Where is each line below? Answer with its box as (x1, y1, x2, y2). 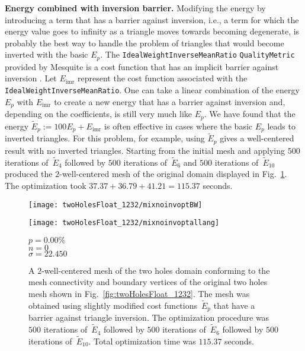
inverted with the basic (5, 48, 88, 61)
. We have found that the (204, 107, 296, 120)
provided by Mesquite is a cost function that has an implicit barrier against (5, 60, 279, 72)
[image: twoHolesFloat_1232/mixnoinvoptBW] (28, 200, 203, 209)
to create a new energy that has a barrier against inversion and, (54, 95, 285, 107)
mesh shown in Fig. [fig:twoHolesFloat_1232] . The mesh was (28, 287, 250, 300)
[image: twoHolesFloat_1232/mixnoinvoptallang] (28, 219, 220, 227)
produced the (5, 167, 53, 180)
